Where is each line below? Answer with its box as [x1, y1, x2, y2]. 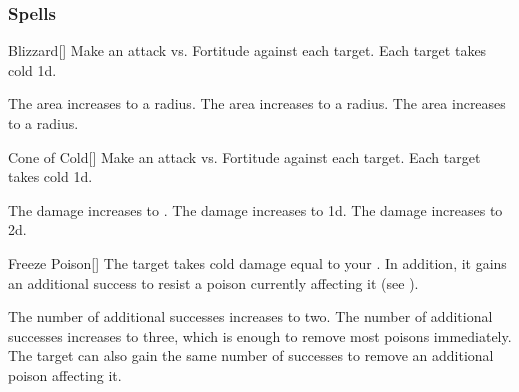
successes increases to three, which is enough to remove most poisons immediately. [8, 325, 512, 346]
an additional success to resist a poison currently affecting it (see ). [8, 272, 419, 293]
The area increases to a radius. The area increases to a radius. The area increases [8, 93, 506, 114]
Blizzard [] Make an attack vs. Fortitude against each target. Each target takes [8, 40, 487, 61]
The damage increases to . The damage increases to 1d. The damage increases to [8, 199, 503, 220]
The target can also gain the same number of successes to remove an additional [8, 345, 494, 366]
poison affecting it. [8, 364, 122, 385]
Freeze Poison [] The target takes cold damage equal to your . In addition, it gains [8, 252, 507, 273]
